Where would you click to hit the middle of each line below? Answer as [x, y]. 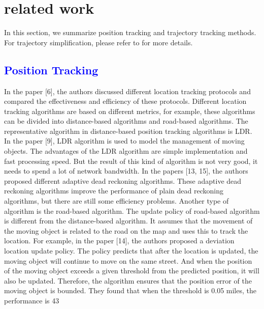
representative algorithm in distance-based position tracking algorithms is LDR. [128, 131]
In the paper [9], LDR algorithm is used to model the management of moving [124, 141]
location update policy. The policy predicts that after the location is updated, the [131, 251]
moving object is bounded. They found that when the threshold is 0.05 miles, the [130, 290]
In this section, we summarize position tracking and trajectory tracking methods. [130, 32]
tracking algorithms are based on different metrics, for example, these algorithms [130, 111]
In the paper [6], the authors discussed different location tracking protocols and [127, 91]
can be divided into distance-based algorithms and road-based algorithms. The [126, 121]
